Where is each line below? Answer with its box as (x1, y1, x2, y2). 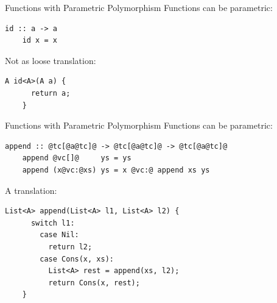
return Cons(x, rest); (48, 278, 140, 287)
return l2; (48, 242, 93, 251)
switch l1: (30, 218, 75, 227)
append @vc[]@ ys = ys (22, 154, 131, 163)
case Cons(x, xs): (40, 254, 114, 263)
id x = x (22, 36, 57, 45)
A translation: (5, 184, 57, 196)
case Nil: (40, 230, 79, 240)
